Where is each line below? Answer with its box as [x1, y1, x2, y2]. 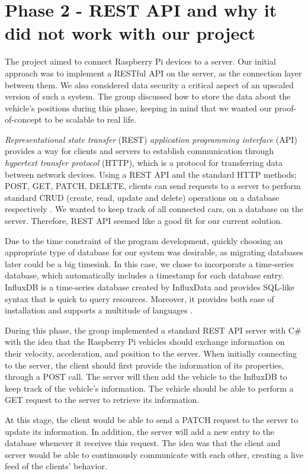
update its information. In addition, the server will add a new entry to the [5, 425, 274, 437]
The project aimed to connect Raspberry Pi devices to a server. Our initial [5, 55, 276, 68]
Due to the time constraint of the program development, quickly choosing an [5, 234, 283, 246]
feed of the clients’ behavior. [5, 460, 107, 472]
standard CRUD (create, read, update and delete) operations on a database [5, 191, 280, 203]
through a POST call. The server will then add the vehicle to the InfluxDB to [5, 370, 287, 383]
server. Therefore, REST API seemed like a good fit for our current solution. [5, 214, 283, 227]
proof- [274, 101, 297, 114]
